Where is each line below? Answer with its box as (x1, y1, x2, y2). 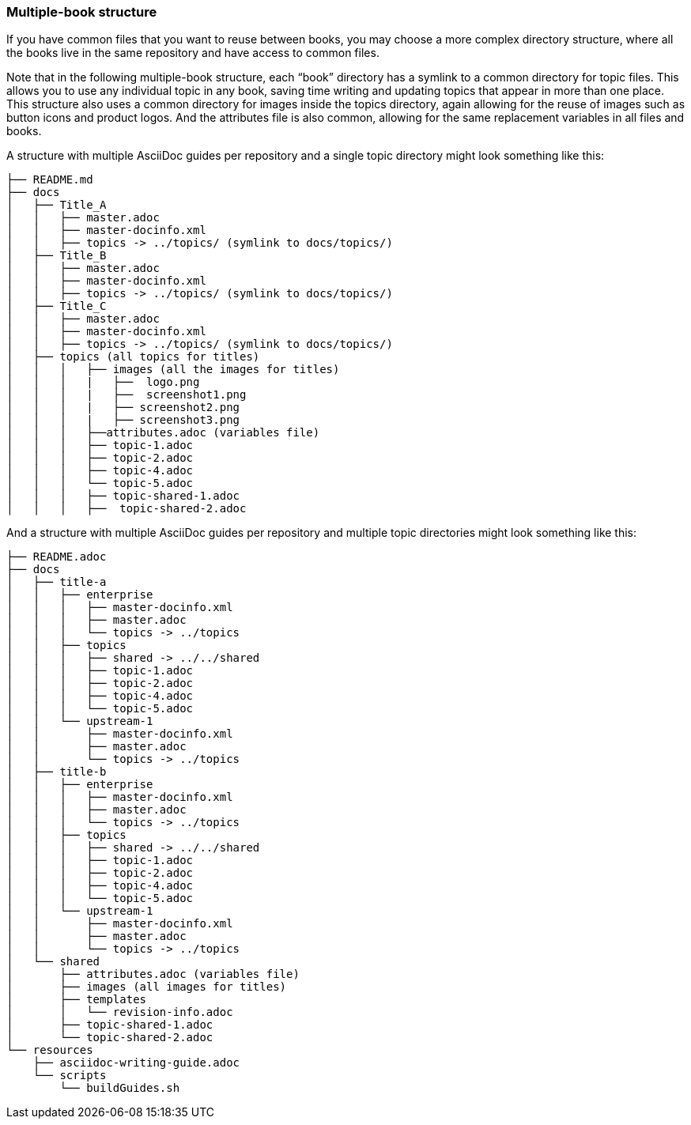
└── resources (6, 1044, 93, 1057)
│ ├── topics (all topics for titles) (6, 350, 260, 364)
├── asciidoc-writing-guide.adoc (32, 1056, 240, 1070)
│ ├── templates (6, 993, 147, 1006)
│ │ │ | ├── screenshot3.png (6, 413, 240, 427)
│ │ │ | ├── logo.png (6, 376, 200, 389)
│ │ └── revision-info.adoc (6, 1006, 233, 1019)
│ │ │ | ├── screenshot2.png (6, 401, 240, 414)
